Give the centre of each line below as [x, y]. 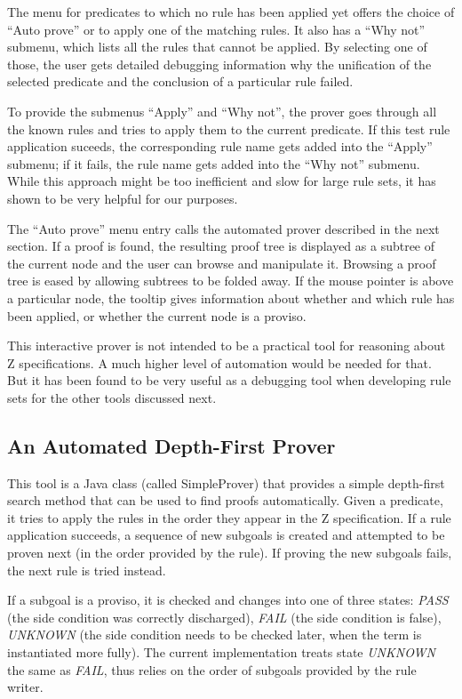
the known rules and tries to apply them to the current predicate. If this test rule [229, 129]
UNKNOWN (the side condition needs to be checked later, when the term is [215, 635]
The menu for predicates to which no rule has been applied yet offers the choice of [231, 12]
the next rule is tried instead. [87, 570]
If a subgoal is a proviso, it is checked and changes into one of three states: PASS [228, 600]
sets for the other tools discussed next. [112, 397]
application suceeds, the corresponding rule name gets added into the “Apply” [220, 146]
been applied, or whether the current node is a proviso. [157, 315]
